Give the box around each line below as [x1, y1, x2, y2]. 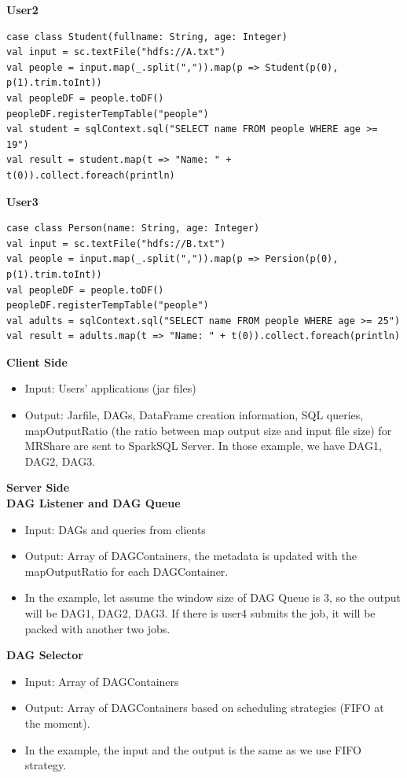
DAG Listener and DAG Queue [6, 495, 181, 511]
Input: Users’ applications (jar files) [24, 380, 196, 396]
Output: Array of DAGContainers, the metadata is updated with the [24, 548, 357, 564]
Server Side [6, 479, 70, 496]
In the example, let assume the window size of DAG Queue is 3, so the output [24, 589, 401, 606]
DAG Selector [6, 647, 83, 663]
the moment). [24, 714, 90, 731]
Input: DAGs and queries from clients [24, 521, 206, 537]
